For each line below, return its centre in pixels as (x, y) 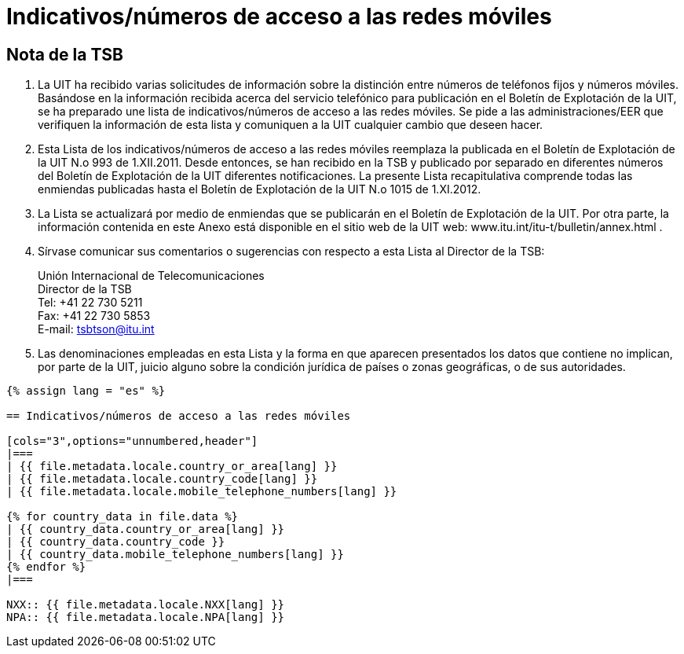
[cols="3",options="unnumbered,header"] (132, 441)
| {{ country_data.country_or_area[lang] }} (146, 529)
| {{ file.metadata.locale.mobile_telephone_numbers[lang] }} (202, 492)
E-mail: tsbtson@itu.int (96, 329)
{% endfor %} (46, 567)
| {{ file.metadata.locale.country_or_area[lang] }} (172, 467)
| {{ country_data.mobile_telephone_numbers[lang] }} (175, 555)
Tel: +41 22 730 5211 (90, 303)
